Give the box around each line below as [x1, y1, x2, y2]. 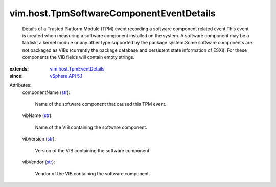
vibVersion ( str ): [22, 136, 56, 142]
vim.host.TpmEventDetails [50, 65, 105, 72]
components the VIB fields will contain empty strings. [22, 54, 135, 60]
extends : [9, 65, 29, 72]
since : [9, 73, 23, 79]
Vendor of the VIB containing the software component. [35, 171, 150, 177]
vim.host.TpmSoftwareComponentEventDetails [9, 8, 216, 19]
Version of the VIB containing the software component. [35, 147, 151, 153]
